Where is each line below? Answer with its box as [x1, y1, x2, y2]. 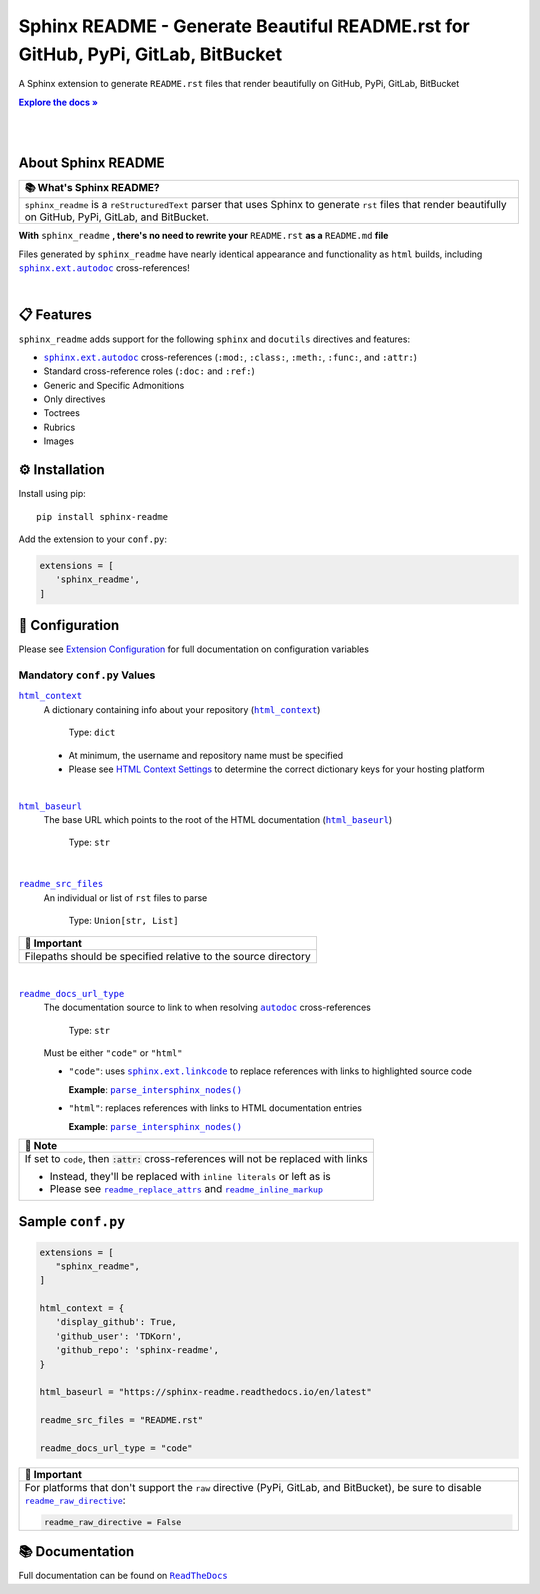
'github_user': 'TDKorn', [55, 1330, 183, 1342]
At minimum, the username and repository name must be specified [68, 749, 344, 761]
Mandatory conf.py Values [18, 668, 156, 682]
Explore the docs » [18, 96, 99, 108]
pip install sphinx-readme [36, 511, 169, 522]
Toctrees [43, 407, 80, 419]
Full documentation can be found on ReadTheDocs [18, 1570, 229, 1582]
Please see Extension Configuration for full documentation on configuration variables [18, 643, 370, 655]
